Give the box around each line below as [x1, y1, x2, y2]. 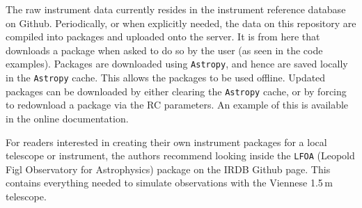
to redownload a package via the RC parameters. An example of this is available [6, 97, 349, 112]
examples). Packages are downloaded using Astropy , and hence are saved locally [6, 56, 348, 71]
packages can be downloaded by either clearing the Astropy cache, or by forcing [6, 83, 347, 98]
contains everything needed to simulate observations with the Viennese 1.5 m [6, 175, 333, 190]
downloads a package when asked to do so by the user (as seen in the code [6, 42, 323, 57]
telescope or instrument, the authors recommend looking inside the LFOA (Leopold [6, 148, 355, 163]
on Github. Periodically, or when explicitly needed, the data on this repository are [6, 15, 356, 30]
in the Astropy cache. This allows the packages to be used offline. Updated [6, 70, 326, 85]
